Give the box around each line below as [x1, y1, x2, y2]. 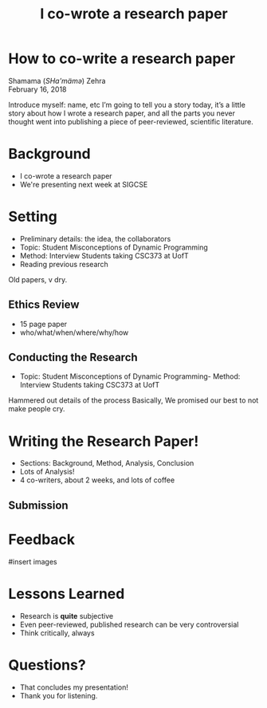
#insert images [8, 557, 57, 566]
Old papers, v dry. [8, 274, 68, 284]
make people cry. [8, 404, 65, 414]
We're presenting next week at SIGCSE [19, 179, 148, 189]
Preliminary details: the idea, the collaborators [19, 234, 171, 243]
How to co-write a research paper [8, 49, 236, 68]
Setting [8, 208, 57, 226]
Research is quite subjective [19, 611, 114, 620]
